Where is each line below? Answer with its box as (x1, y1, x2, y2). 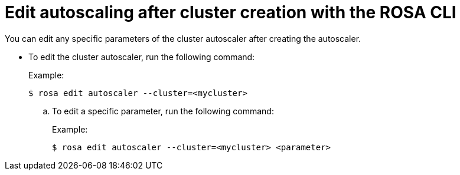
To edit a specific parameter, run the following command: (52, 105, 274, 116)
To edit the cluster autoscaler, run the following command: (28, 51, 255, 62)
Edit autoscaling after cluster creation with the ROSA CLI (5, 2, 456, 22)
